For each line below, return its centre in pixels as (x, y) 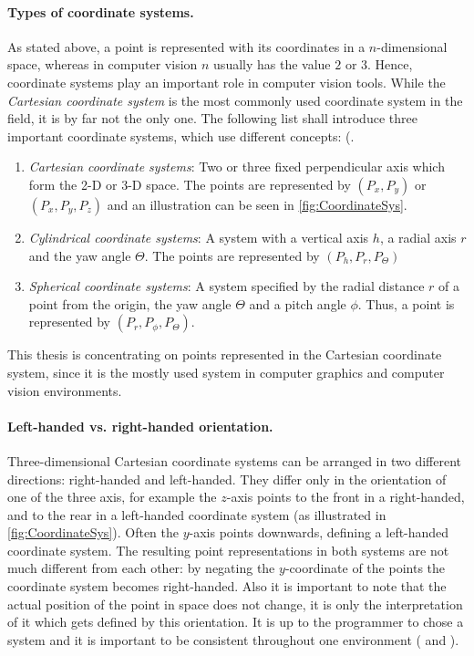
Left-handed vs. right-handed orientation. (140, 426)
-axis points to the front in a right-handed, (345, 497)
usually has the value (272, 64)
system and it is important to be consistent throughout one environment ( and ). (233, 639)
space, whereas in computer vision (103, 64)
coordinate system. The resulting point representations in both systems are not (228, 550)
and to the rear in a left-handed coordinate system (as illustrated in (197, 514)
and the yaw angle (80, 255)
